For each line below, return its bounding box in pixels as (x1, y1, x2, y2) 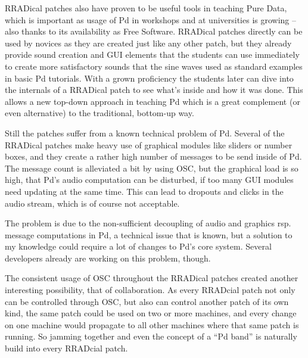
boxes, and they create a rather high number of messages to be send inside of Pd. (5, 150, 302, 163)
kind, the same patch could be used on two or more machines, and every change (5, 307, 297, 319)
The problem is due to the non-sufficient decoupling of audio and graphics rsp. (5, 217, 291, 229)
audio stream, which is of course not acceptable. (5, 197, 180, 209)
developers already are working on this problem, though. (5, 251, 211, 264)
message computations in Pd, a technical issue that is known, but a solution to (5, 228, 293, 241)
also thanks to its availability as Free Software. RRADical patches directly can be (5, 25, 303, 38)
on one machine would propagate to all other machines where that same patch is (5, 318, 299, 331)
